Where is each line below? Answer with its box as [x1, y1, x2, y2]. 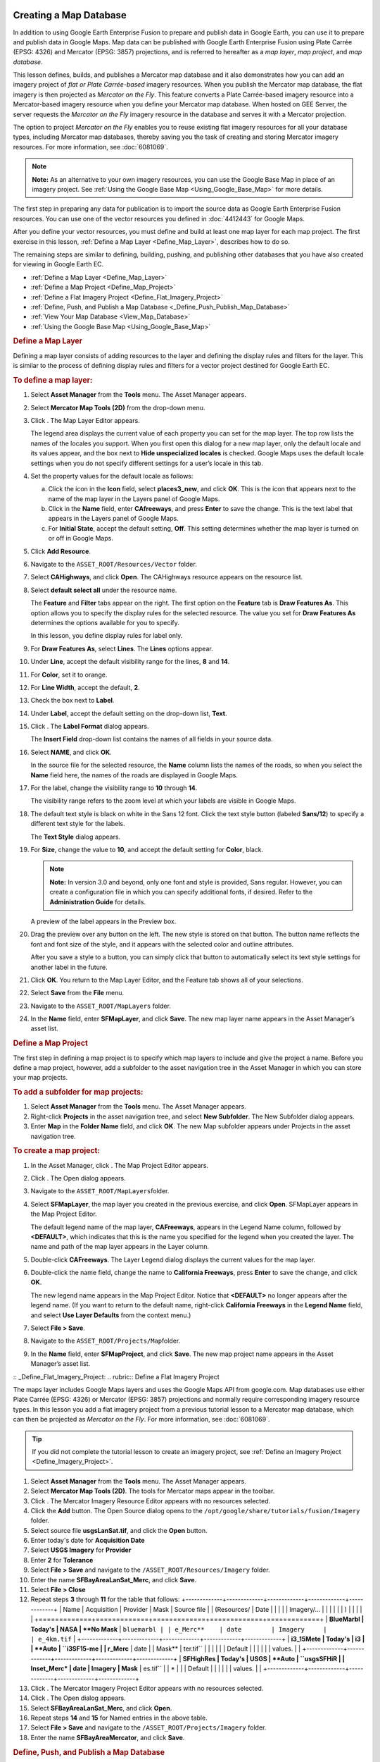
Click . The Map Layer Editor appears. [30, 416, 140, 424]
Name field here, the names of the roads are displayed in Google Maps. [30, 770, 239, 779]
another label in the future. [30, 963, 108, 971]
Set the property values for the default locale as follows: [30, 472, 194, 480]
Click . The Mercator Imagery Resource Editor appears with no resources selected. [30, 1496, 271, 1505]
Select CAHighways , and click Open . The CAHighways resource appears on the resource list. [30, 573, 303, 581]
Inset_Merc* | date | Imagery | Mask [30, 1664, 139, 1673]
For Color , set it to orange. [30, 670, 108, 679]
